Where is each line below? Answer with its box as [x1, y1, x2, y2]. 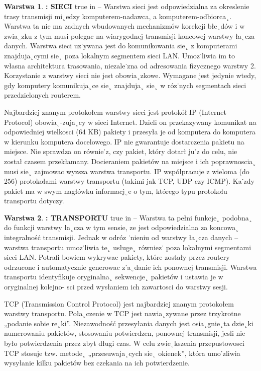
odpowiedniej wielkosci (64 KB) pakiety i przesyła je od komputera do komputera [4, 126, 256, 137]
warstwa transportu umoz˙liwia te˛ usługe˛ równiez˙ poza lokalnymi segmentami [4, 242, 251, 252]
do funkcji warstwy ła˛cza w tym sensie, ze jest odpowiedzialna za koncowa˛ [4, 222, 239, 233]
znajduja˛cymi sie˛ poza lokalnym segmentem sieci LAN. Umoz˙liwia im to [4, 50, 235, 60]
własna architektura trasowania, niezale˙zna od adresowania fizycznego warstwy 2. [4, 60, 256, 70]
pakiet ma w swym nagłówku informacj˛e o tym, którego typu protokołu [4, 185, 227, 196]
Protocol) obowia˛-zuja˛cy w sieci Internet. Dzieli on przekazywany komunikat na [4, 116, 256, 127]
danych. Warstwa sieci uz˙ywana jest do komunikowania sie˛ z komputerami [4, 40, 237, 51]
